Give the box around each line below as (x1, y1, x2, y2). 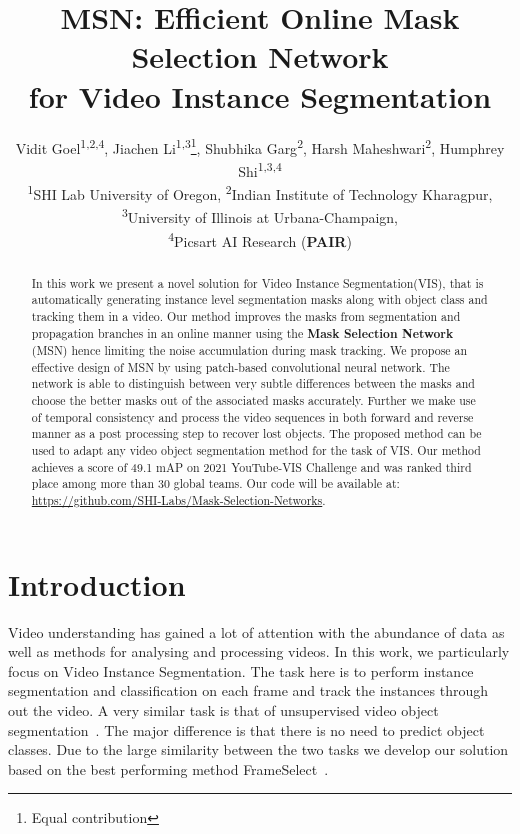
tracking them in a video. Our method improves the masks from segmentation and (31, 307, 461, 324)
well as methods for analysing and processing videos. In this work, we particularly (8, 641, 510, 662)
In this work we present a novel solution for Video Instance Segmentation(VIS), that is (31, 274, 484, 291)
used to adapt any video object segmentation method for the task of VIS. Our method (31, 442, 481, 459)
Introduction (8, 563, 186, 604)
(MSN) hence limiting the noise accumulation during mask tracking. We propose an (31, 342, 468, 359)
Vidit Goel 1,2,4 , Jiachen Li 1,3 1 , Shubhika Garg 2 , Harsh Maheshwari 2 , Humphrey (15, 134, 505, 158)
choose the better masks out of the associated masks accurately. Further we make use (31, 392, 476, 409)
